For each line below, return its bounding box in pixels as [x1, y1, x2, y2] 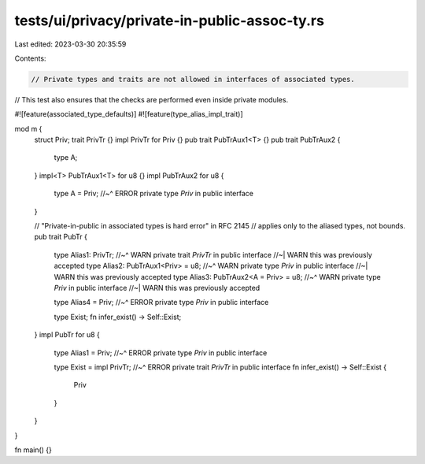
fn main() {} [14, 445, 53, 455]
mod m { [14, 124, 42, 133]
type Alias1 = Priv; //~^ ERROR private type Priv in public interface [54, 347, 268, 358]
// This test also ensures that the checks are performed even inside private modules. [14, 95, 289, 104]
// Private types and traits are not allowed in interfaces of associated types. [31, 75, 356, 84]
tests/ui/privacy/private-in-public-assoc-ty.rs [14, 12, 324, 29]
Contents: [14, 54, 46, 63]
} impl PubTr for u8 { [34, 330, 100, 340]
